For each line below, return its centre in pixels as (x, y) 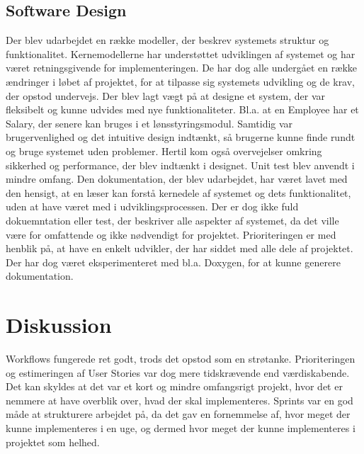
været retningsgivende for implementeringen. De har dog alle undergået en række (181, 68)
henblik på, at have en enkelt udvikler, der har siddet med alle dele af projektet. (180, 248)
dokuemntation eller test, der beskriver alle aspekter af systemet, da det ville (172, 220)
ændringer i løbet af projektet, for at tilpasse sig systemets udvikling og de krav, (181, 81)
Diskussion (59, 325)
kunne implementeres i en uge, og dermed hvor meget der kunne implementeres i (181, 427)
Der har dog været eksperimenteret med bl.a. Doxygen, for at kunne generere (173, 262)
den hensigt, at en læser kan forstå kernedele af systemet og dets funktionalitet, (178, 192)
